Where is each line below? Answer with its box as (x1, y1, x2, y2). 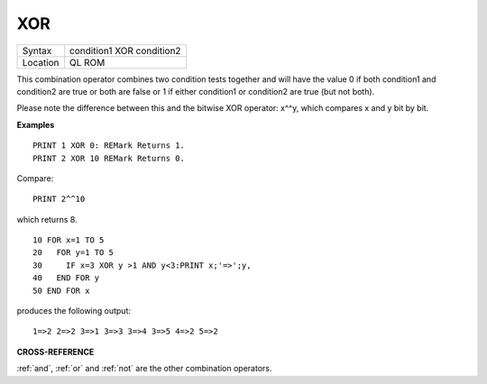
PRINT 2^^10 (32, 194, 86, 205)
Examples (16, 119, 55, 130)
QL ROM (69, 56, 106, 69)
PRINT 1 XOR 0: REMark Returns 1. (32, 141, 185, 151)
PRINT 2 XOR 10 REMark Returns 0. (32, 153, 185, 163)
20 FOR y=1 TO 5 (32, 248, 115, 258)
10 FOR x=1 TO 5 (32, 235, 105, 245)
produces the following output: (16, 306, 131, 316)
